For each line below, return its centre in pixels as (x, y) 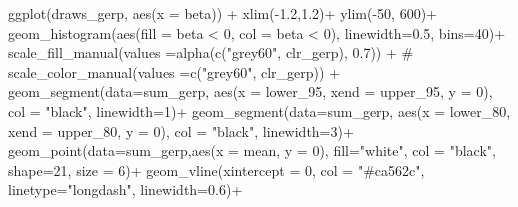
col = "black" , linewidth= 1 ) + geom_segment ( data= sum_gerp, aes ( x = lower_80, (259, 110)
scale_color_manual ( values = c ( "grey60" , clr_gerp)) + (174, 71)
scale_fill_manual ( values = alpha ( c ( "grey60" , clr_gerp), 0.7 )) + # (211, 52)
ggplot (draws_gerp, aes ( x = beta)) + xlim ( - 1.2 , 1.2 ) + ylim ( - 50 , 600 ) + (223, 13)
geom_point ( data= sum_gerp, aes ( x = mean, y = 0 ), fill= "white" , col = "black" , (252, 150)
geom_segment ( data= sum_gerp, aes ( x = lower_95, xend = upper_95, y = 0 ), (250, 91)
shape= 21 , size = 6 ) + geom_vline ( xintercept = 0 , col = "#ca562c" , (216, 169)
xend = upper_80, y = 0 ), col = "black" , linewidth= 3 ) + (181, 130)
